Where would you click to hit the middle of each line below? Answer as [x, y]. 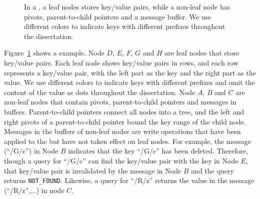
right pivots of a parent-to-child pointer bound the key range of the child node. [125, 121]
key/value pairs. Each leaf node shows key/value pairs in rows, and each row [121, 62]
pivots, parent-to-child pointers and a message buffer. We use [118, 16]
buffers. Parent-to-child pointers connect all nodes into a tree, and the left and [124, 111]
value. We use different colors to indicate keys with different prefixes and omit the [129, 82]
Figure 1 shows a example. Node [54, 53]
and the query [212, 170]
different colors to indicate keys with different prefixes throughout [125, 26]
